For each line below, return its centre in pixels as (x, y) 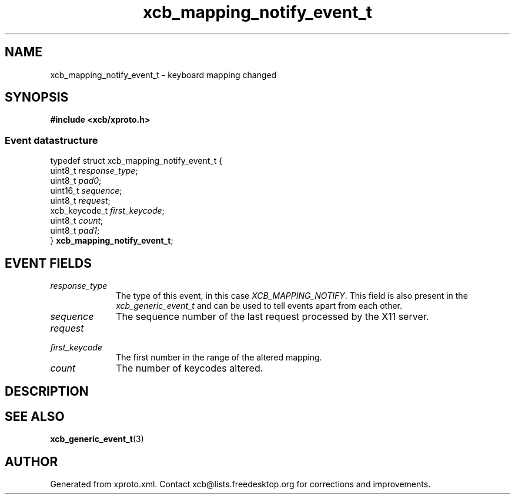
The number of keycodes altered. (190, 368)
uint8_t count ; (77, 221)
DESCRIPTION (47, 392)
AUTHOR (31, 461)
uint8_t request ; (80, 201)
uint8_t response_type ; (94, 171)
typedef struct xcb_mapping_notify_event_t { (136, 161)
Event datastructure (51, 140)
